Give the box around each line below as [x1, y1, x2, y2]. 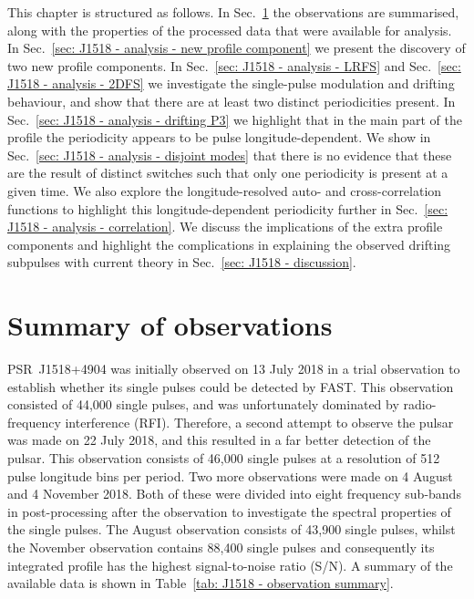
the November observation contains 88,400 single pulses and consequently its [7, 537, 435, 556]
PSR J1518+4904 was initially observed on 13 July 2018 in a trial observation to [7, 359, 460, 378]
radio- [403, 395, 437, 414]
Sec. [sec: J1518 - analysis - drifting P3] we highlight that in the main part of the [7, 109, 462, 129]
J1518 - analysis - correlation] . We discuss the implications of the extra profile [7, 217, 443, 236]
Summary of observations [7, 306, 333, 344]
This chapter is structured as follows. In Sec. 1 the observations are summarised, [7, 3, 459, 21]
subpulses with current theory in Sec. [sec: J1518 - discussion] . [7, 253, 356, 272]
